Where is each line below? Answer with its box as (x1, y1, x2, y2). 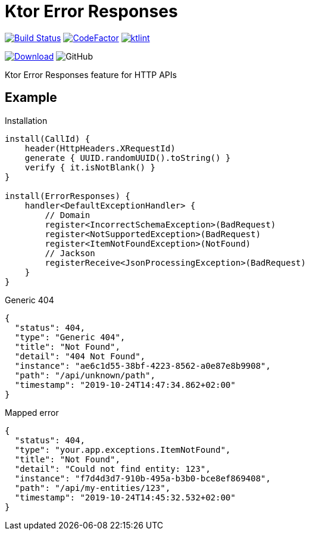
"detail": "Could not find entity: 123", (14, 464, 211, 474)
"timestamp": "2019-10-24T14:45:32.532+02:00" (14, 492, 236, 502)
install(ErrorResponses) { (5, 191, 130, 201)
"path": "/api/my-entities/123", (14, 483, 171, 493)
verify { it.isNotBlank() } (24, 162, 155, 172)
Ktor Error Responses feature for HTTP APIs (5, 69, 177, 80)
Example (5, 90, 57, 105)
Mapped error (5, 407, 59, 418)
